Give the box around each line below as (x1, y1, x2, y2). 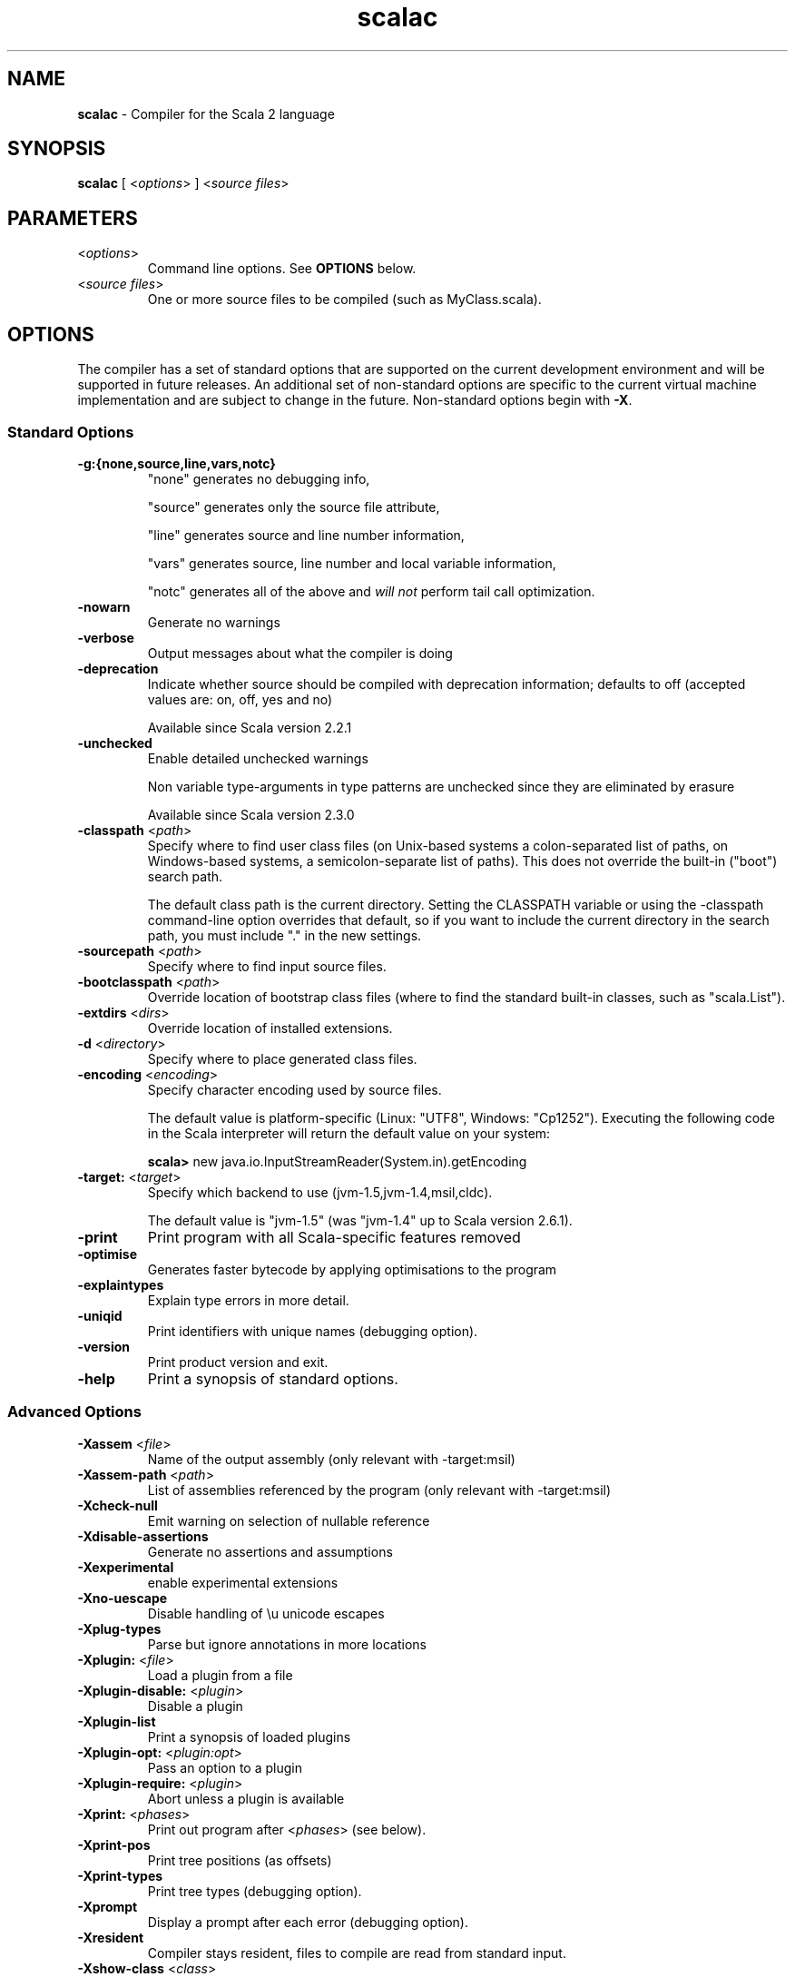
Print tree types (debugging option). (147, 1883, 362, 1899)
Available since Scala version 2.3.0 (147, 806, 355, 822)
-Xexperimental (77, 1559, 174, 1575)
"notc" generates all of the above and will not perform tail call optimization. (147, 583, 595, 599)
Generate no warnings (147, 614, 280, 630)
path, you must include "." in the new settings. (147, 927, 422, 943)
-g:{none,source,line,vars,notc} (77, 455, 276, 471)
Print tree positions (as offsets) (147, 1852, 332, 1868)
